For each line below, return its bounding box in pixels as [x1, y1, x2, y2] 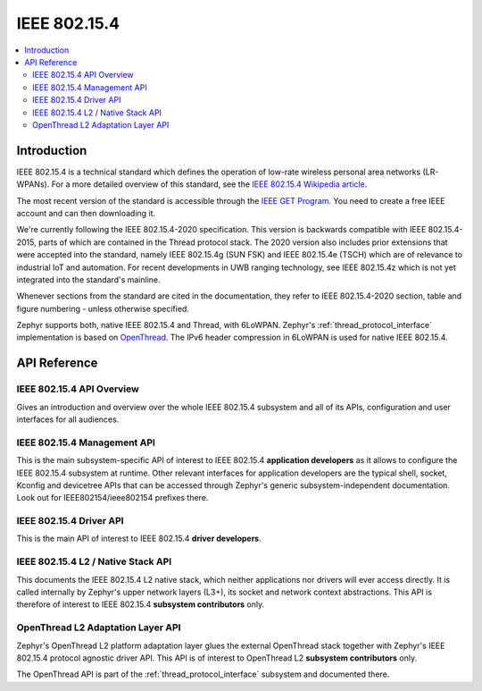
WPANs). [16, 179, 50, 190]
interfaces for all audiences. [16, 414, 120, 425]
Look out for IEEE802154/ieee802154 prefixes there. [16, 493, 209, 503]
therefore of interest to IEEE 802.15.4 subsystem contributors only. [16, 599, 265, 610]
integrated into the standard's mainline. [16, 274, 161, 285]
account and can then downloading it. [16, 207, 156, 218]
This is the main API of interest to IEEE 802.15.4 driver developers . [16, 533, 262, 544]
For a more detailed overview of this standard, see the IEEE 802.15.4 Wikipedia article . [51, 179, 368, 190]
